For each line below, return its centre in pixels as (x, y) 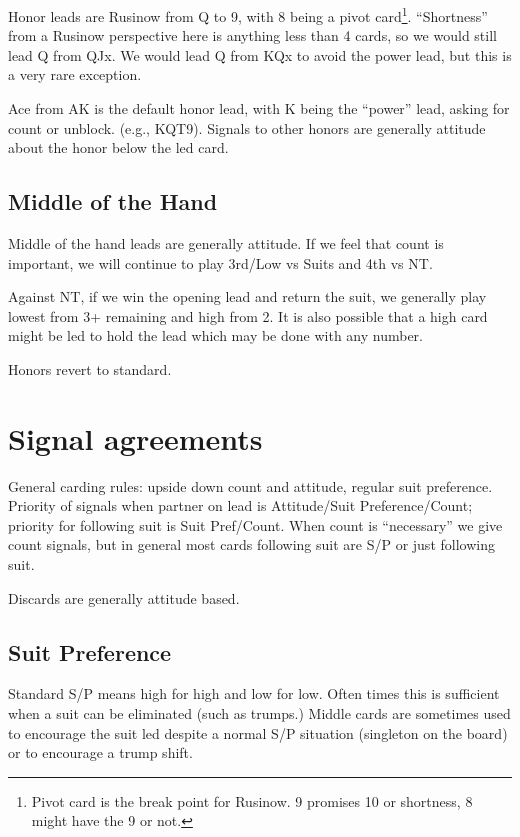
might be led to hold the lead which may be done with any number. (215, 335)
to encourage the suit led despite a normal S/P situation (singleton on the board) (258, 732)
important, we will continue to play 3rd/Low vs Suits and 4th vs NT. (220, 262)
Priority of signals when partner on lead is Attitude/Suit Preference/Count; (240, 505)
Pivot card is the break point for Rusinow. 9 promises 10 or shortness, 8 (252, 800)
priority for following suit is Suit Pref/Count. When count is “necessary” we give (255, 524)
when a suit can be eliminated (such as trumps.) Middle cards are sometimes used (259, 713)
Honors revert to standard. (90, 368)
